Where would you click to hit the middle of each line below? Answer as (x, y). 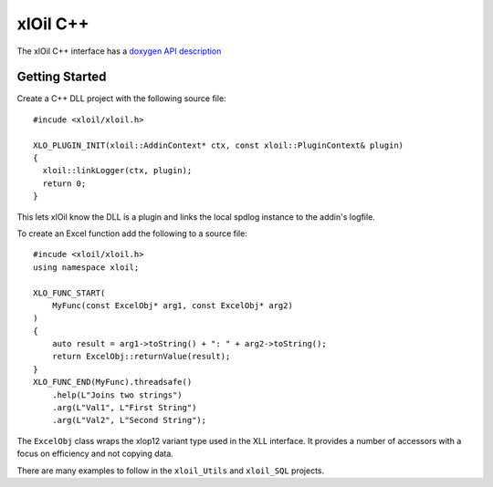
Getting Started (62, 77)
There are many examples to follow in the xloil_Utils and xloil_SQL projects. (171, 471)
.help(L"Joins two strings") (117, 395)
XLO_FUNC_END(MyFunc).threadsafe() (113, 382)
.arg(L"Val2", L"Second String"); (129, 420)
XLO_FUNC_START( (69, 293)
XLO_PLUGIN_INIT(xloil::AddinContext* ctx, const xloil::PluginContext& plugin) (219, 145)
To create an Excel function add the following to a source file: (132, 233)
